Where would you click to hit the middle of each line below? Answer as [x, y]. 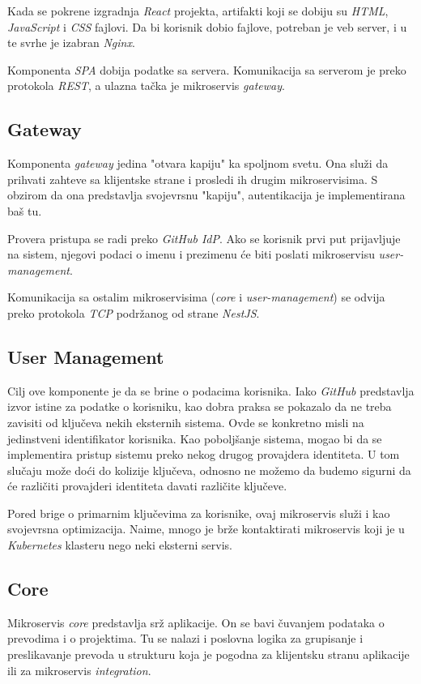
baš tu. [25, 210]
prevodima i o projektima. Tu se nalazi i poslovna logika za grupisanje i [185, 638]
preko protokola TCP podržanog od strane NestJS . [134, 312]
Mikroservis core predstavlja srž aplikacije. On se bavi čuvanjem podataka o [196, 622]
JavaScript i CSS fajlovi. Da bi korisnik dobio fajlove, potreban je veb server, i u [207, 26]
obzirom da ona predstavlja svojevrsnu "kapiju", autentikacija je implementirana [206, 195]
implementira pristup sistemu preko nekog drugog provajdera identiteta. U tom [204, 454]
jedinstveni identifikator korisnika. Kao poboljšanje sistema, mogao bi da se [195, 438]
